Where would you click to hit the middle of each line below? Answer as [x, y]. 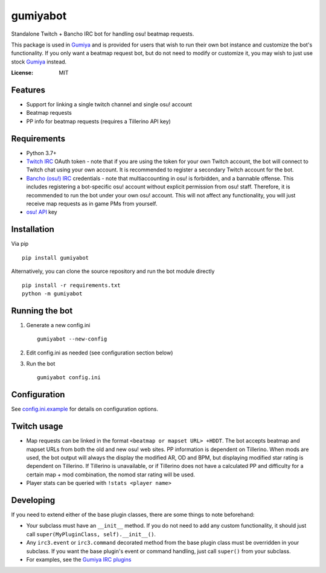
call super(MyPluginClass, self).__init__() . [91, 534]
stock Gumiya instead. [39, 62]
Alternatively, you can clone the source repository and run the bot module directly [113, 271]
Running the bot [42, 311]
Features [28, 90]
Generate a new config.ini [58, 325]
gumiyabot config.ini [69, 378]
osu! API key [42, 212]
